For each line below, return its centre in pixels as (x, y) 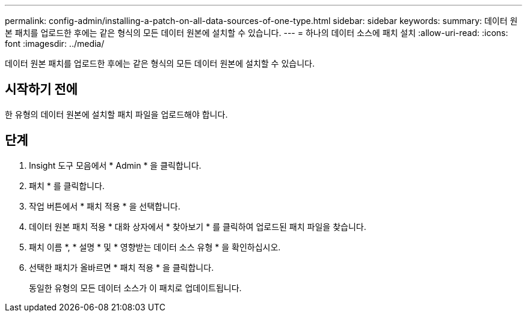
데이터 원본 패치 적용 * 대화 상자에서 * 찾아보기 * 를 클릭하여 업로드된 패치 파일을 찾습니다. (198, 226)
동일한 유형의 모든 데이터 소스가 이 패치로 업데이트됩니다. (135, 288)
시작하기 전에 (41, 89)
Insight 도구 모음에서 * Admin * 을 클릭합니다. (115, 165)
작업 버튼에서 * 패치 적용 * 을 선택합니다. (105, 206)
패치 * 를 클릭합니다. (67, 186)
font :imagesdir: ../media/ (55, 44)
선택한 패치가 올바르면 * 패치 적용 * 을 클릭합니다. (122, 267)
